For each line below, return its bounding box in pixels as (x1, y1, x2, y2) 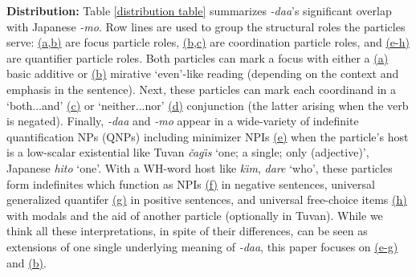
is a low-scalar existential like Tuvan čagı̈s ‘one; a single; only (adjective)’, (6, 144, 369, 161)
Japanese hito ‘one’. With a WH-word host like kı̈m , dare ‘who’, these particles (6, 159, 393, 176)
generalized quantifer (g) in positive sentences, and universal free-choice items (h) (6, 191, 407, 208)
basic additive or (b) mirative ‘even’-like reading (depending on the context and (6, 65, 399, 82)
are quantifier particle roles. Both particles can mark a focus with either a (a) (6, 49, 389, 66)
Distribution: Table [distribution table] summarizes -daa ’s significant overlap (6, 2, 392, 18)
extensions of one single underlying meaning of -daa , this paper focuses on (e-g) (6, 238, 398, 255)
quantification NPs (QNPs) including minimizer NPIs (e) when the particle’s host (6, 128, 409, 145)
